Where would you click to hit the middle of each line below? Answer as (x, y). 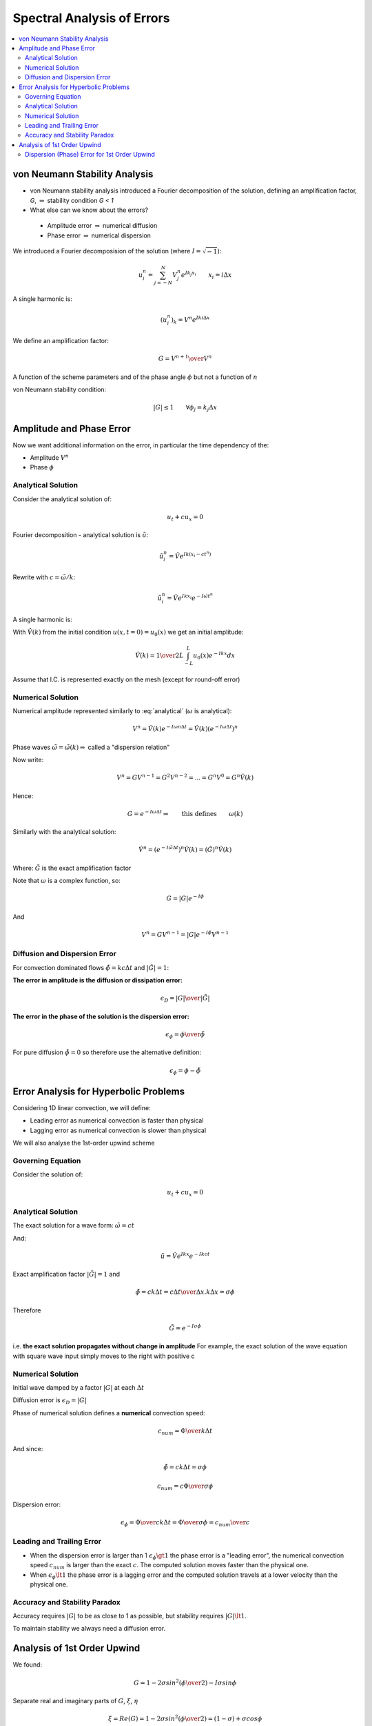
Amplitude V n (49, 457)
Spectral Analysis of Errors (91, 18)
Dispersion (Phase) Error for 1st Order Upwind (90, 155)
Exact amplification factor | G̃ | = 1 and (66, 1274)
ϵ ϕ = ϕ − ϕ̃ (185, 1072)
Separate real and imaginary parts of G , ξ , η (75, 1700)
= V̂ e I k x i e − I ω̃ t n (190, 597)
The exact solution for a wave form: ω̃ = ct (73, 1225)
